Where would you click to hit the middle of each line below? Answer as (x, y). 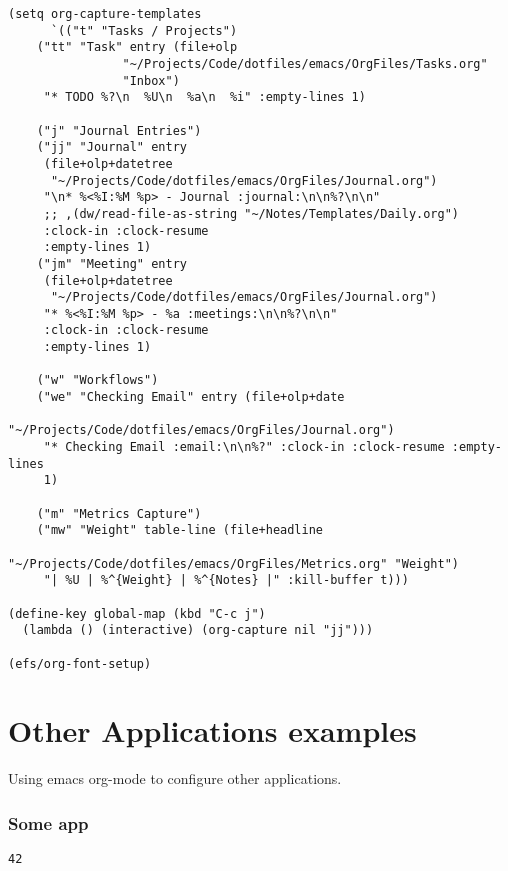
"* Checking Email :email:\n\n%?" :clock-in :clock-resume (244, 447)
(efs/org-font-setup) (80, 663)
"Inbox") (151, 80)
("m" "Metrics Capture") (119, 513)
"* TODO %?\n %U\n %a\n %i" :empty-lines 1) (204, 97)
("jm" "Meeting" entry (111, 263)
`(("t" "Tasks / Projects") (144, 30)
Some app (48, 822)
